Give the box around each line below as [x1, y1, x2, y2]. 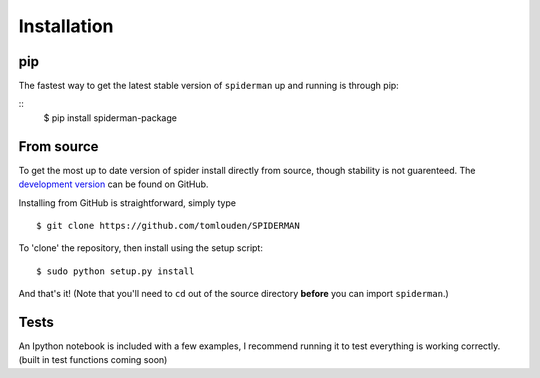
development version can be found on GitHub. [18, 178, 209, 190]
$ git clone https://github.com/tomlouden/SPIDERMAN [36, 220, 300, 231]
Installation [18, 15, 114, 37]
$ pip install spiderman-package [43, 111, 177, 124]
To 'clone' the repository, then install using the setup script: [18, 242, 264, 254]
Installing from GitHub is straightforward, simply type [18, 196, 237, 209]
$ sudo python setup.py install [36, 265, 195, 277]
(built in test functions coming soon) [18, 354, 168, 366]
